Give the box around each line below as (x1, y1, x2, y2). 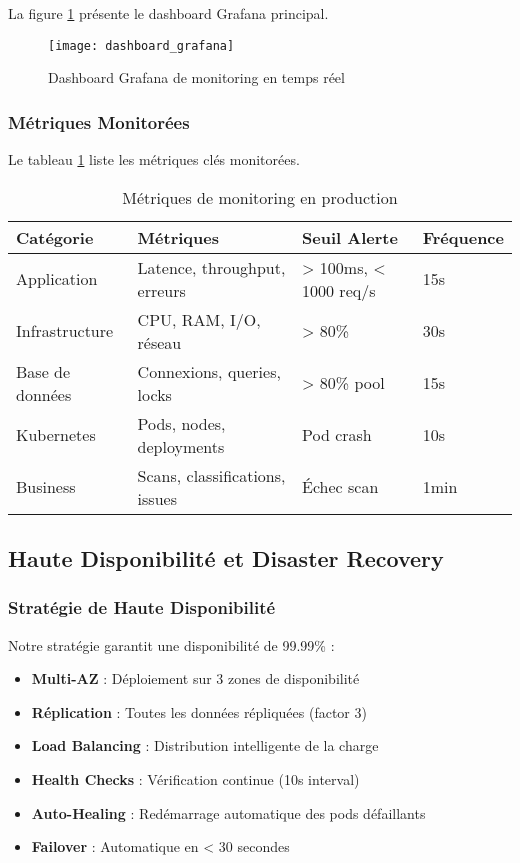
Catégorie (16, 225, 94, 249)
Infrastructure (16, 319, 114, 343)
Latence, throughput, (137, 255, 286, 279)
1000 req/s (302, 278, 376, 302)
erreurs (137, 278, 186, 302)
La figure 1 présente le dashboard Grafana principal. (8, 3, 329, 23)
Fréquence (422, 225, 504, 249)
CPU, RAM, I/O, (137, 307, 261, 331)
